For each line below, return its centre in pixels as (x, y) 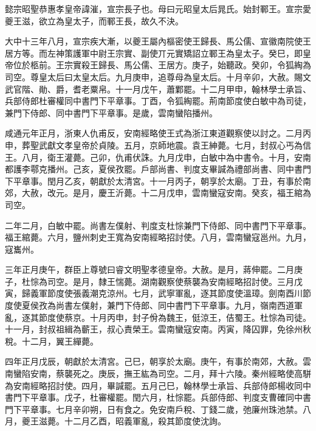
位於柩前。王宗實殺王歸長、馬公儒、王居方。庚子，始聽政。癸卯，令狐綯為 (162, 65)
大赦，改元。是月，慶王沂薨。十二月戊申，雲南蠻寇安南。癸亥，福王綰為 (166, 193)
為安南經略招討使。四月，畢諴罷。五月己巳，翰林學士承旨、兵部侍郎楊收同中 (158, 385)
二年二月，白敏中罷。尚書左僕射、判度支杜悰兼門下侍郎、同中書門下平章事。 (158, 225)
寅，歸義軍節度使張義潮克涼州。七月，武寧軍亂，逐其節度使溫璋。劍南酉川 (154, 293)
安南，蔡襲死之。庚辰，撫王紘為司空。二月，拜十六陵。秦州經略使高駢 (170, 373)
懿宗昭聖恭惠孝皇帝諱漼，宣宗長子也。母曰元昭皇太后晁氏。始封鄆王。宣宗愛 (158, 9)
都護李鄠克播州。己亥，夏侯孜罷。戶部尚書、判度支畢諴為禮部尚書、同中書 (154, 169)
